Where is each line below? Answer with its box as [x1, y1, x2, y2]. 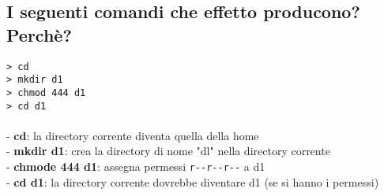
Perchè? [6, 22, 72, 46]
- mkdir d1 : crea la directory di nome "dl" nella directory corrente [6, 142, 330, 159]
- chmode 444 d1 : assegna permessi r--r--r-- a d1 [6, 158, 265, 174]
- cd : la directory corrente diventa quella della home [6, 127, 259, 143]
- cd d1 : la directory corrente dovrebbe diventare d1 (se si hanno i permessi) [6, 173, 379, 190]
